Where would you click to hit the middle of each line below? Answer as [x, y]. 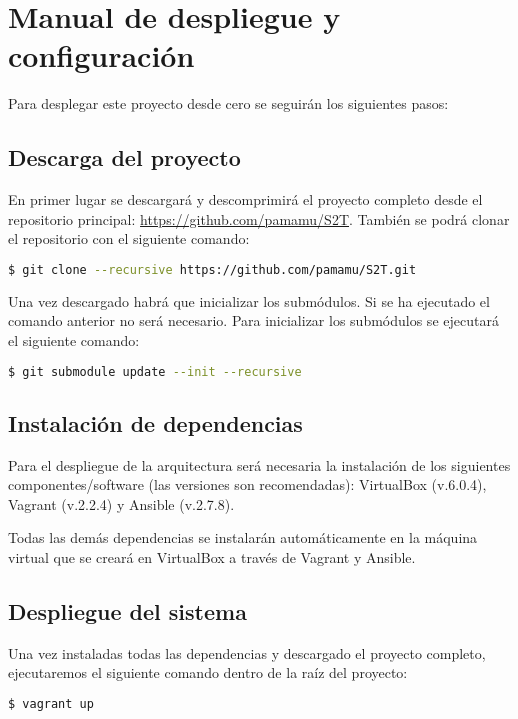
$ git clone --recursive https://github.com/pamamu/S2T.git [212, 269]
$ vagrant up [51, 703]
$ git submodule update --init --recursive [155, 371]
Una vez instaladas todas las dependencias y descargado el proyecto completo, [247, 652]
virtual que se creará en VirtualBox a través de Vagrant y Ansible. [212, 557]
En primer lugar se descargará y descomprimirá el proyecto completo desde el [245, 199]
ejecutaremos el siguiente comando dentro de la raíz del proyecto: [208, 672]
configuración [101, 55]
